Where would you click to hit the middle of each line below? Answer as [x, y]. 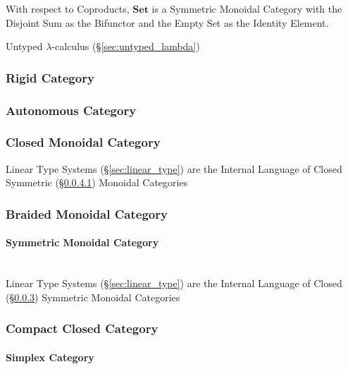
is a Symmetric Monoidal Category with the [247, 8]
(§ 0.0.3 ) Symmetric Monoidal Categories [93, 297]
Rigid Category [50, 77]
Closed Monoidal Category [83, 142]
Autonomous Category [71, 110]
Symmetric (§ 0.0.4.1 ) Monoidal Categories [97, 182]
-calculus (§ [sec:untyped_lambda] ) [126, 46]
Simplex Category [50, 357]
